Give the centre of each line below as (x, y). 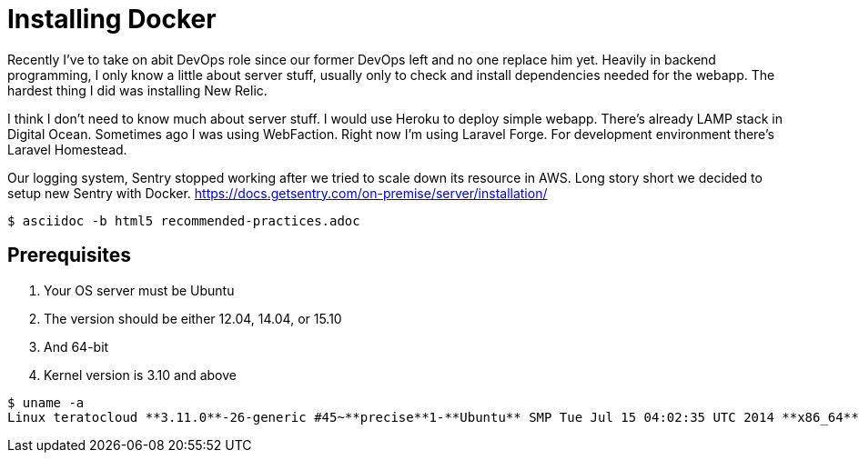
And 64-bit (76, 346)
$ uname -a (46, 402)
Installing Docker (112, 19)
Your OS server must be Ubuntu (139, 290)
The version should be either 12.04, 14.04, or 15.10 (193, 318)
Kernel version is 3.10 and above (140, 375)
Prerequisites (69, 255)
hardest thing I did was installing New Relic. (137, 90)
